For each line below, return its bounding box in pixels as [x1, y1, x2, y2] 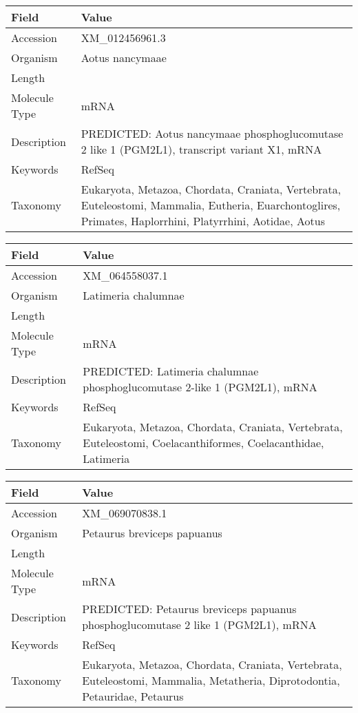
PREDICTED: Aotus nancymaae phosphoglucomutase [81, 125, 344, 141]
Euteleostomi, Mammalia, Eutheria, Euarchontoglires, [81, 197, 341, 213]
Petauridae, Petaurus [82, 688, 184, 704]
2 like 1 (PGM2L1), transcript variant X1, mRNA [81, 141, 322, 157]
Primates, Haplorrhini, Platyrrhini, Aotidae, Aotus [81, 213, 325, 229]
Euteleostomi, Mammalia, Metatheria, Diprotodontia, [82, 672, 340, 688]
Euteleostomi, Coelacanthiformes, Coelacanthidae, [83, 435, 324, 451]
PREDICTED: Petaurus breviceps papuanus [82, 601, 297, 617]
